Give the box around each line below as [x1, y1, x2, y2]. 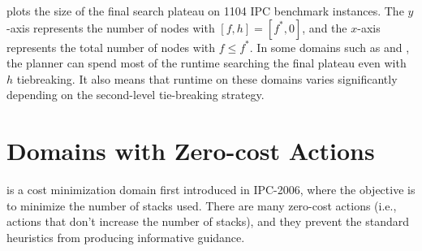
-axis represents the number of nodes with [6, 19, 215, 36]
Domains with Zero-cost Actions [6, 134, 375, 167]
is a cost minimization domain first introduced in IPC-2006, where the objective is [6, 181, 416, 198]
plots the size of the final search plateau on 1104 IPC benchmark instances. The [6, 2, 404, 19]
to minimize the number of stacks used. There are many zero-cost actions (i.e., [6, 197, 397, 214]
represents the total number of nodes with [6, 38, 216, 55]
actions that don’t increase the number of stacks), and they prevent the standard [6, 213, 409, 230]
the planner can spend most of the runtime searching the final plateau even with [6, 54, 407, 71]
